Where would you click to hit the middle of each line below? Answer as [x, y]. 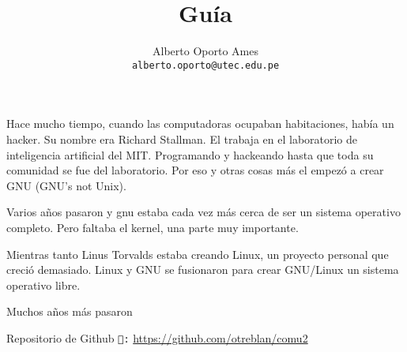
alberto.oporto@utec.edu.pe [205, 65]
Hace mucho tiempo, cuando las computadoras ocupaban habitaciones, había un [200, 124]
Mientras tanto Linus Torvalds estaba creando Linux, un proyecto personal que [198, 254]
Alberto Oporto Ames [205, 51]
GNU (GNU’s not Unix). [66, 185]
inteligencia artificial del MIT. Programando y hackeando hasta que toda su [190, 154]
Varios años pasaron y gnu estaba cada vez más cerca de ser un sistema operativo [203, 212]
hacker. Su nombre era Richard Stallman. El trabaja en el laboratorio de [182, 139]
